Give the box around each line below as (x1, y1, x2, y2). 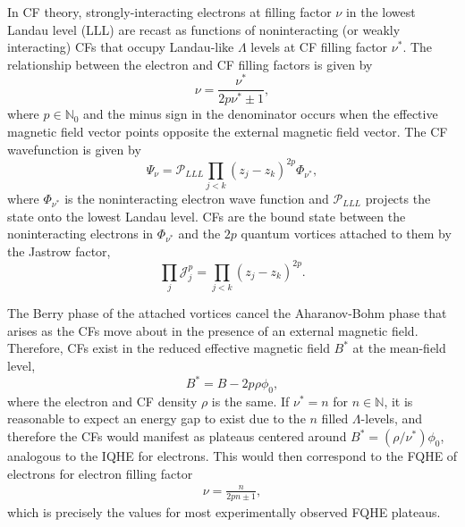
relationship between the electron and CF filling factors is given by (7, 54, 373, 73)
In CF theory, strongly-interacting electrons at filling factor (7, 3, 332, 21)
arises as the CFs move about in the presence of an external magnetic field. (7, 321, 418, 339)
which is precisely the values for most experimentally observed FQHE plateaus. (7, 502, 441, 521)
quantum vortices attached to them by (241, 224, 452, 243)
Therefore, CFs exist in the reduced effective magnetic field (7, 339, 330, 357)
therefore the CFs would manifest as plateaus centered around (7, 427, 347, 446)
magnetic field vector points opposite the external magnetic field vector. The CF (7, 121, 448, 140)
